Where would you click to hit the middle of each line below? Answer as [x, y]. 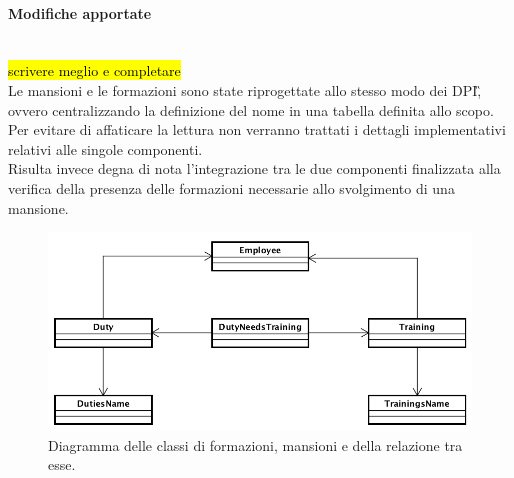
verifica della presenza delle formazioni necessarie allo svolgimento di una [231, 187]
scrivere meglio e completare [94, 70]
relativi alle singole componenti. [105, 148]
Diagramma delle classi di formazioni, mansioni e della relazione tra [255, 444]
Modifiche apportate [80, 12]
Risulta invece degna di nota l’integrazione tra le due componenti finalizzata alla [254, 168]
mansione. [38, 207]
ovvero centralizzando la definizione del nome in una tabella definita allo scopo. [251, 109]
